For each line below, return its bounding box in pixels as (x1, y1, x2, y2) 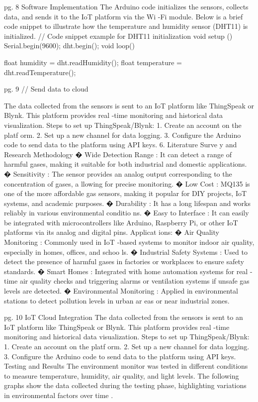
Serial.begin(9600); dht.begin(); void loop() (4, 40, 135, 51)
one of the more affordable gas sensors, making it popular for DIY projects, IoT (4, 188, 247, 199)
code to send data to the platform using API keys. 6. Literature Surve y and (4, 139, 237, 150)
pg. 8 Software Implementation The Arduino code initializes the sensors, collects (4, 1, 249, 11)
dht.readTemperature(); (4, 67, 76, 77)
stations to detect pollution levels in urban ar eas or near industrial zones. (4, 295, 230, 305)
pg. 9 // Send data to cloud (4, 84, 88, 94)
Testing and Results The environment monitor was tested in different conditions (4, 361, 248, 371)
